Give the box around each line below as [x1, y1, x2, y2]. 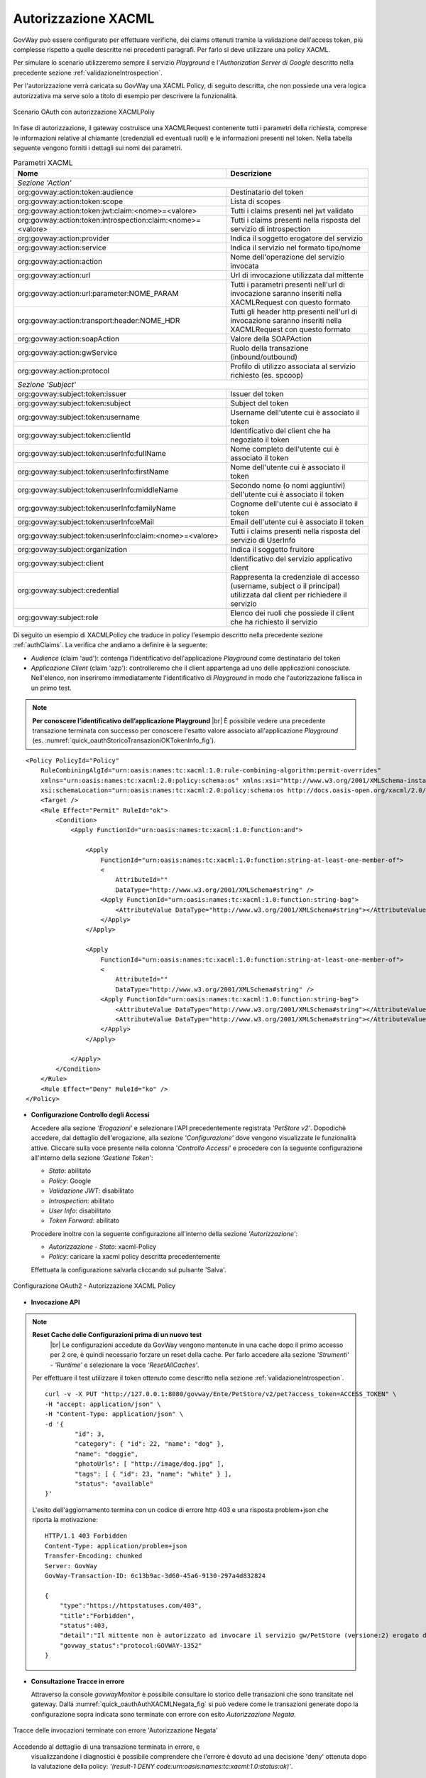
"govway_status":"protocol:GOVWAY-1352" [59, 1641, 202, 1649]
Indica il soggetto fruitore [230, 544, 315, 554]
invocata [230, 260, 259, 270]
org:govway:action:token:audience [17, 187, 133, 197]
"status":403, [59, 1622, 109, 1629]
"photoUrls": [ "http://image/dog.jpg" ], [75, 1460, 225, 1468]
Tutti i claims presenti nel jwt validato [230, 206, 354, 215]
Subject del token [230, 398, 289, 408]
